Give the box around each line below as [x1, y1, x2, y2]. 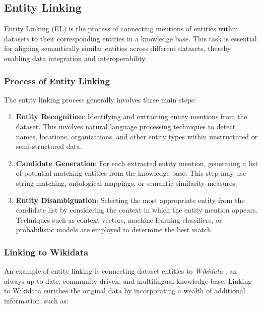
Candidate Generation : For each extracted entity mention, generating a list [16, 158, 258, 168]
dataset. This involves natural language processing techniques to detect [16, 121, 236, 131]
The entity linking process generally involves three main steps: [4, 94, 196, 105]
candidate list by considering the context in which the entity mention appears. [16, 204, 258, 215]
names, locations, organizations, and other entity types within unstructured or [16, 131, 258, 141]
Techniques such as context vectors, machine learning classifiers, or [16, 214, 222, 225]
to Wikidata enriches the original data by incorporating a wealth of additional [4, 285, 245, 296]
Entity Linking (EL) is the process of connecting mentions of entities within [4, 23, 238, 34]
